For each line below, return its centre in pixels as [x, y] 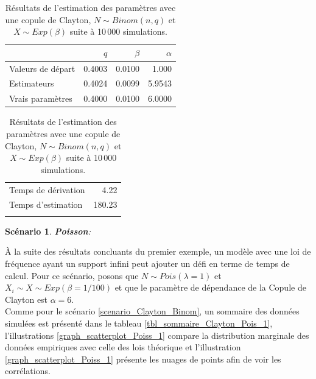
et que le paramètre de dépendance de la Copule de [210, 287]
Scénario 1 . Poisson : [48, 231]
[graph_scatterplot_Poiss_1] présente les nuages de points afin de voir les [143, 359]
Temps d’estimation [46, 204]
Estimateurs [32, 83]
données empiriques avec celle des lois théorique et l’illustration [123, 347]
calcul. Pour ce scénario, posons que [72, 275]
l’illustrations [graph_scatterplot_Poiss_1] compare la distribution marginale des [157, 335]
